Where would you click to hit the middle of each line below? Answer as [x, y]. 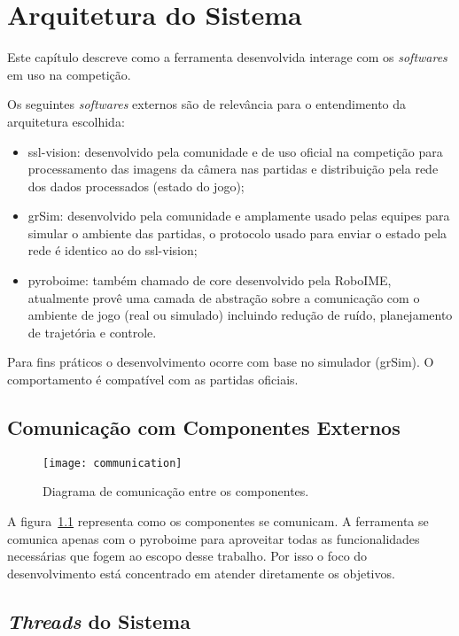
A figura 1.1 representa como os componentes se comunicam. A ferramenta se [218, 521]
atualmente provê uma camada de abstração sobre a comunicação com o [224, 297]
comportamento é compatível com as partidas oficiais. [153, 380]
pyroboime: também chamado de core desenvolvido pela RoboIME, [210, 280]
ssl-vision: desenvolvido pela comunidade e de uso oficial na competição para [235, 151]
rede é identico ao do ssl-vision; [113, 250]
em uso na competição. [69, 74]
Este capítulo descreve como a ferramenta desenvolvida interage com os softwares [227, 57]
